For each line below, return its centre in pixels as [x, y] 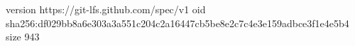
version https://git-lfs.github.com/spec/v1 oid [106, 9]
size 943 [23, 37]
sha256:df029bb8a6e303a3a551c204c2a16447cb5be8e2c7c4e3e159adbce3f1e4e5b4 [177, 23]
